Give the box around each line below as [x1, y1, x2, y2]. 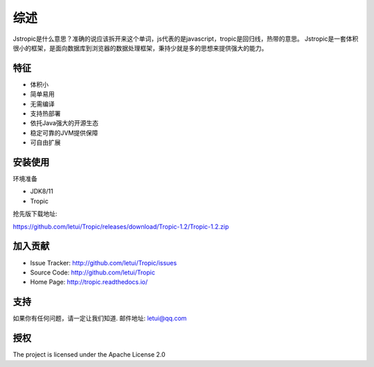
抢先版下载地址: [12, 209, 58, 218]
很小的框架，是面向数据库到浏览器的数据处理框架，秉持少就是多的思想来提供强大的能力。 [12, 44, 268, 52]
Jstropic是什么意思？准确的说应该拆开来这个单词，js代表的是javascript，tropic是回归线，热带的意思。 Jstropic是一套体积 [12, 35, 359, 43]
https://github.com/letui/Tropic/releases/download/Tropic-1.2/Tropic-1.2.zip [12, 222, 229, 231]
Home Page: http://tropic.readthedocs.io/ [30, 278, 148, 286]
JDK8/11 [30, 187, 53, 196]
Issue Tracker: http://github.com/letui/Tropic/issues [30, 258, 177, 267]
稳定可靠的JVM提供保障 [30, 129, 98, 137]
